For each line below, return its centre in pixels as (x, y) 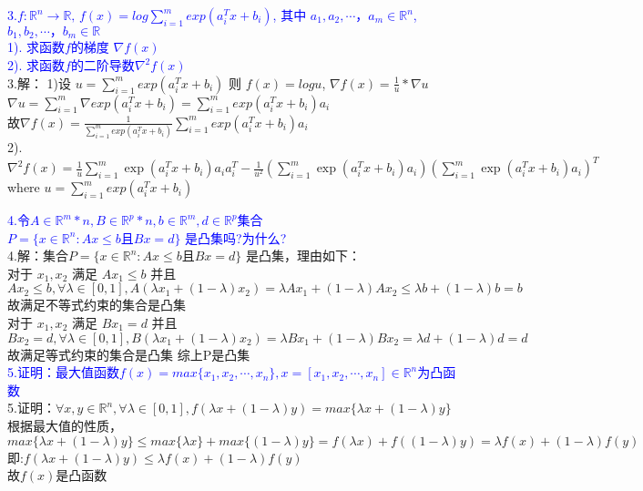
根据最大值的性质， (65, 425)
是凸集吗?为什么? (236, 237)
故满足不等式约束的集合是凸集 (97, 305)
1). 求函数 (36, 47)
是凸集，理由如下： (303, 256)
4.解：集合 (38, 256)
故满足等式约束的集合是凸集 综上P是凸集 (129, 354)
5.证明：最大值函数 (63, 372)
